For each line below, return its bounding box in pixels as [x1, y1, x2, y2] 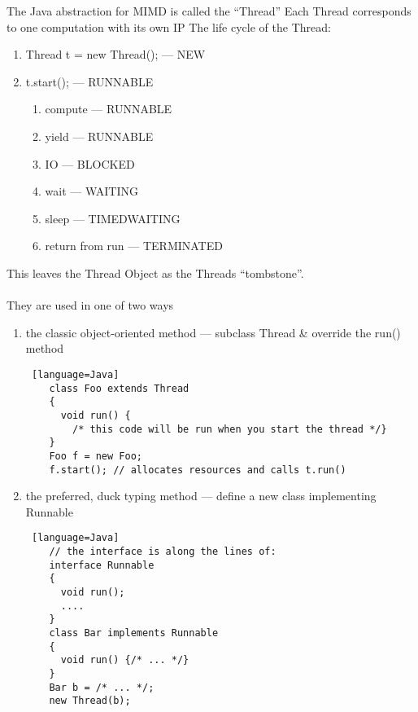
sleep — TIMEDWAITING [45, 209, 181, 226]
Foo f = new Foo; [49, 450, 142, 462]
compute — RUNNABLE [45, 100, 172, 117]
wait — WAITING [45, 182, 139, 200]
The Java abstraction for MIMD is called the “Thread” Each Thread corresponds [7, 2, 411, 19]
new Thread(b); [49, 695, 131, 707]
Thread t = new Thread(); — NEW [25, 46, 206, 63]
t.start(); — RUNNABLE [25, 73, 154, 90]
